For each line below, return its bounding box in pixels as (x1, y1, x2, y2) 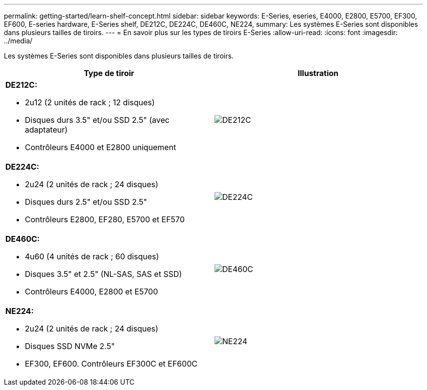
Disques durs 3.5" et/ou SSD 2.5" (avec (25, 115, 170, 125)
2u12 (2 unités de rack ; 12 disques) (25, 97, 155, 107)
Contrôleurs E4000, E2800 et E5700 (25, 287, 158, 296)
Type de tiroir (83, 68, 135, 78)
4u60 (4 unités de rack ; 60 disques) (25, 252, 159, 261)
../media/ (4, 37, 33, 45)
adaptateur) (25, 125, 68, 135)
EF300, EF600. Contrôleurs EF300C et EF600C (25, 359, 197, 369)
